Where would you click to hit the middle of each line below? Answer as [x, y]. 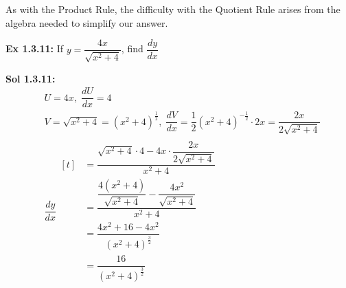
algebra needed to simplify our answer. [87, 22]
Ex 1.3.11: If [35, 48]
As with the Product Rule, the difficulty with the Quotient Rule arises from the [173, 9]
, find [132, 48]
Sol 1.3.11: [31, 78]
